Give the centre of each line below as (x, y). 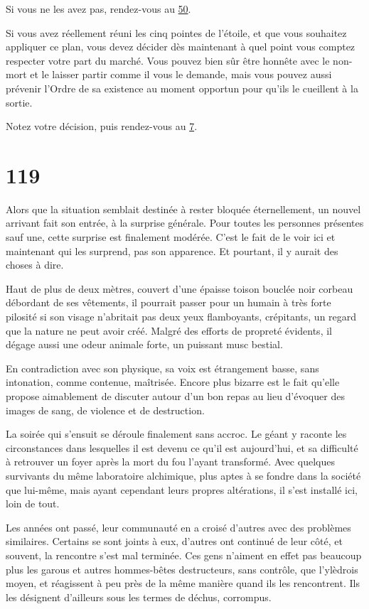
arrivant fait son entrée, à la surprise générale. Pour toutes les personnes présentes (185, 223)
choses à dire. (35, 265)
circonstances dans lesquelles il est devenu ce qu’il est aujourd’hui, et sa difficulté (182, 447)
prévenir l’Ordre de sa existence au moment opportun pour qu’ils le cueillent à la (182, 88)
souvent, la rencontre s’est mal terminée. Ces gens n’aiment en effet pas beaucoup (184, 555)
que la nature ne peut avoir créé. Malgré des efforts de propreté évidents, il (169, 330)
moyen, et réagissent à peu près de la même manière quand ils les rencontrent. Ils (183, 583)
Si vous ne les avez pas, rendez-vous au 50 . (98, 9)
